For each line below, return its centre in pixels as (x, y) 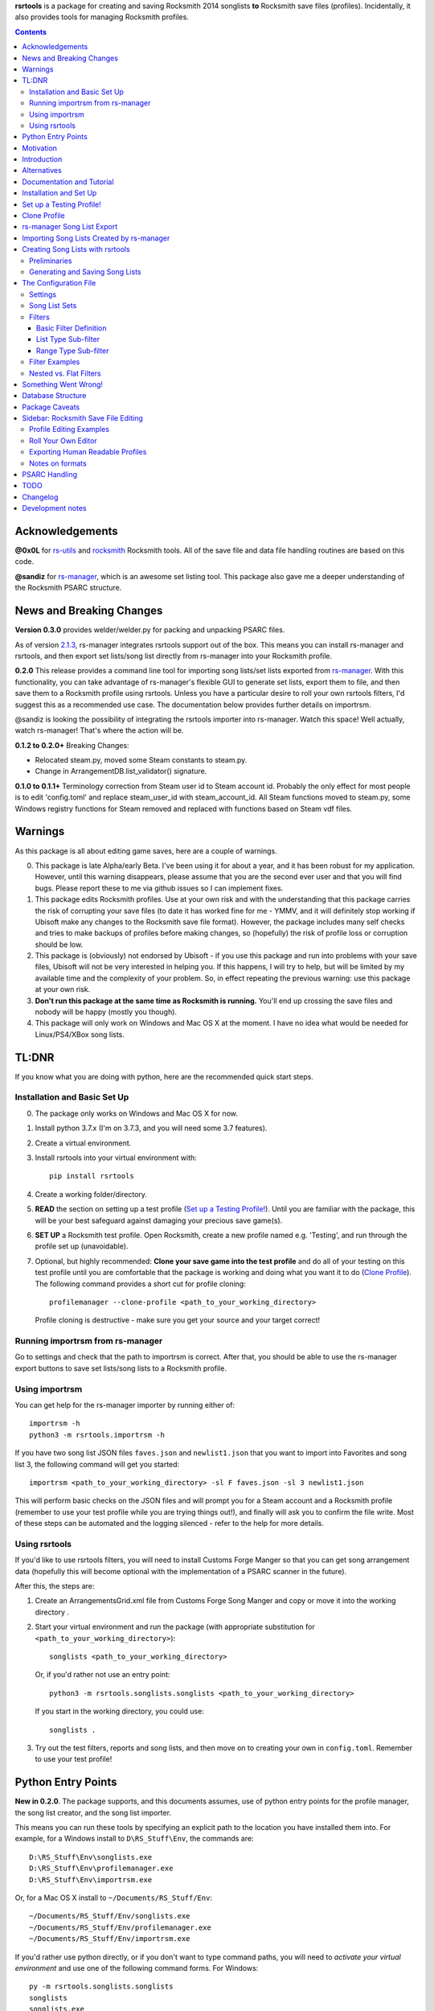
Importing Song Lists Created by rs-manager (96, 238)
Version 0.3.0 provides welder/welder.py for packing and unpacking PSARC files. (150, 630)
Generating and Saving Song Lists (85, 271)
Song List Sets (53, 306)
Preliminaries (51, 261)
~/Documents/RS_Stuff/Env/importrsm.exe (110, 1939)
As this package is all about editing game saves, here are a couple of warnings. (146, 851)
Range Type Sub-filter (73, 351)
